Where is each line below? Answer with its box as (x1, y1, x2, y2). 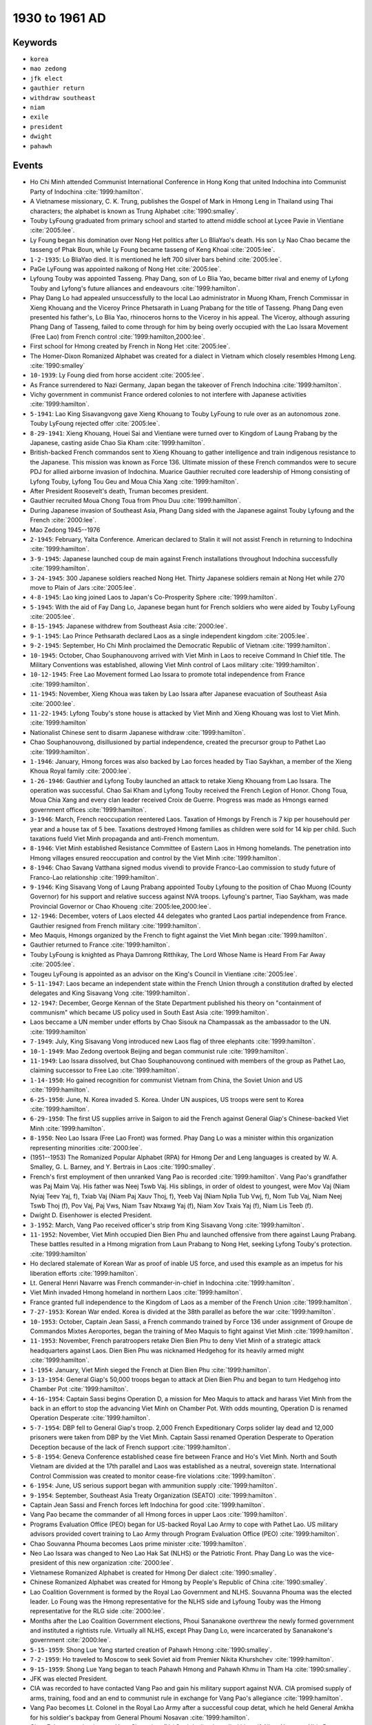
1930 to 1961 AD (12, 10, 106, 26)
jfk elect (30, 75, 63, 82)
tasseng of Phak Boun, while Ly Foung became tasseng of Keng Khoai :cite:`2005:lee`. (30, 246, 276, 254)
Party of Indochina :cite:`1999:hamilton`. (30, 187, 144, 196)
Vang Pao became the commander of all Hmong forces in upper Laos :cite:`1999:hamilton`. (30, 1510, 287, 1519)
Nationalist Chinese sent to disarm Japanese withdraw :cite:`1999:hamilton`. (30, 728, 246, 736)
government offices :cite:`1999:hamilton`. (30, 805, 147, 814)
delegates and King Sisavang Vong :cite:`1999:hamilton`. (30, 989, 190, 997)
